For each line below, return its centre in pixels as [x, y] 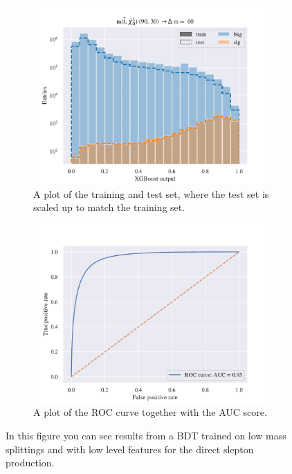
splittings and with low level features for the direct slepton [130, 449]
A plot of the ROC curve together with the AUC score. [150, 412]
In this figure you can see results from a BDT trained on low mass [146, 435]
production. [30, 463]
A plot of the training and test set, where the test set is [151, 193]
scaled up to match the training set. [109, 207]
